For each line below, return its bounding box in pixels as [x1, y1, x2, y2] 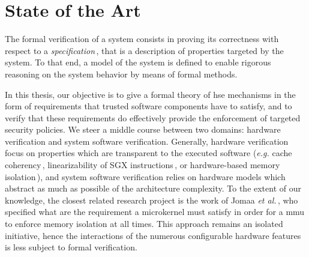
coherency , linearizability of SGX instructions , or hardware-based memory [5, 159, 280, 171]
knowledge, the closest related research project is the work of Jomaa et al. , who [5, 193, 298, 206]
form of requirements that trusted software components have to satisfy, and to [5, 100, 292, 112]
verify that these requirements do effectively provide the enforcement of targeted [5, 111, 301, 124]
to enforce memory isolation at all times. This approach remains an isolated [5, 217, 283, 230]
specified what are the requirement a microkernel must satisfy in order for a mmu [5, 205, 305, 218]
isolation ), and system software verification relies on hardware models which [5, 170, 286, 183]
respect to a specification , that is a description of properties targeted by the [5, 44, 284, 56]
